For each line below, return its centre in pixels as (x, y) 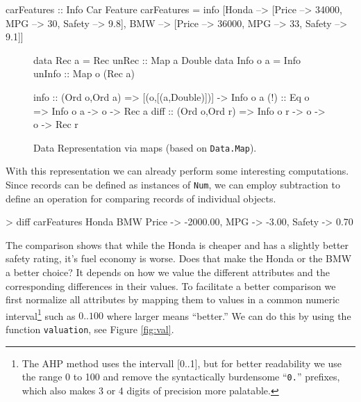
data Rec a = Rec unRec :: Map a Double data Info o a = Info (167, 59)
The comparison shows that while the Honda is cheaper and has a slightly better (177, 244)
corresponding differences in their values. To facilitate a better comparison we (171, 286)
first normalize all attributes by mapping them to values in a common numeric (173, 299)
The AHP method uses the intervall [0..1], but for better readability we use (182, 363)
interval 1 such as (41, 314)
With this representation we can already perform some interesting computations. (177, 171)
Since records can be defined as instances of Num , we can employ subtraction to (173, 184)
